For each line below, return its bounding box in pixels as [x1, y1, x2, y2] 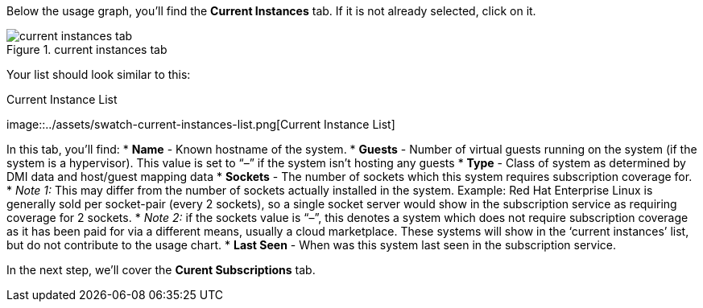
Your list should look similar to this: [6, 68, 191, 81]
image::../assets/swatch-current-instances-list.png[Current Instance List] [6, 117, 395, 131]
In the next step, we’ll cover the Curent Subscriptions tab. [6, 263, 316, 277]
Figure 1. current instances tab [6, 43, 167, 56]
